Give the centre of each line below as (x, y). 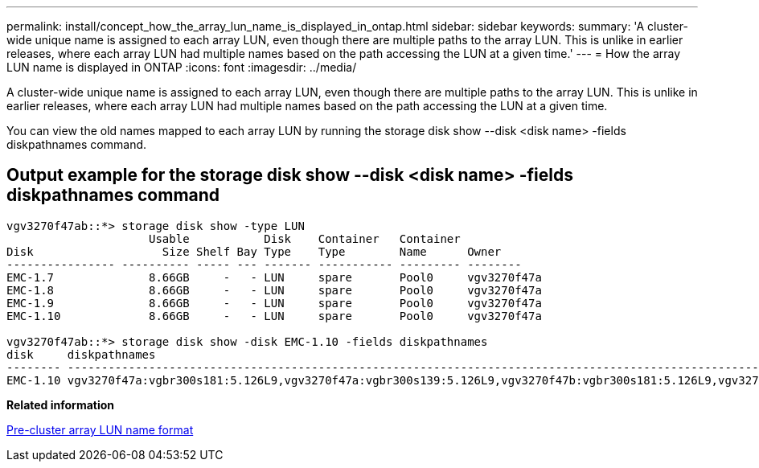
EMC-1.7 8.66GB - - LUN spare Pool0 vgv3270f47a (274, 277)
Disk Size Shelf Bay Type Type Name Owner (254, 251)
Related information (61, 404)
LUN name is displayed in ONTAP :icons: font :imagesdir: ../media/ (182, 67)
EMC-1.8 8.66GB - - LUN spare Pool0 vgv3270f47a (274, 290)
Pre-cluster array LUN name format (100, 429)
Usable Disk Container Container (305, 238)
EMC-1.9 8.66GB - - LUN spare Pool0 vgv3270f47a (274, 303)
